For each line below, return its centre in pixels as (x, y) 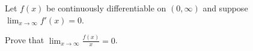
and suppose (225, 8)
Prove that (25, 40)
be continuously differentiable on (106, 8)
